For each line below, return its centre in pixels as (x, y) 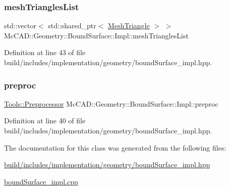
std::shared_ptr (72, 26)
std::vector (20, 26)
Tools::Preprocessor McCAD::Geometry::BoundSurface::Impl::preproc (111, 103)
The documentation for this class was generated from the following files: (115, 147)
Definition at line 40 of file (45, 121)
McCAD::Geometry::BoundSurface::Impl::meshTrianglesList (96, 35)
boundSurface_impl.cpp (41, 181)
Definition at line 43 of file (45, 52)
